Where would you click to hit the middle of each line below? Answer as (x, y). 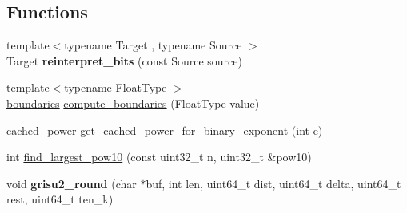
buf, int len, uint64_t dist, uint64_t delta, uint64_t (273, 183)
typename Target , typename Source (153, 45)
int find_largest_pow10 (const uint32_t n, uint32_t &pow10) (159, 157)
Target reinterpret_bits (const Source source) (124, 60)
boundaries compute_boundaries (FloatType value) (133, 103)
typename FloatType (116, 87)
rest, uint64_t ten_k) (60, 199)
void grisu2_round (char (72, 183)
